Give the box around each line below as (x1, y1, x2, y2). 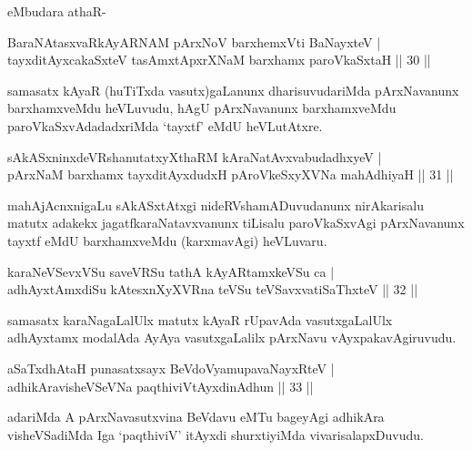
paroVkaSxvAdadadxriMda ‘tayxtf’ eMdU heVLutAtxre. (7, 116, 323, 135)
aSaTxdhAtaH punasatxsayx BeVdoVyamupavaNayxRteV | (7, 358, 335, 377)
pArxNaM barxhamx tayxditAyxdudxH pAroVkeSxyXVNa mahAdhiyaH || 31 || (7, 165, 454, 184)
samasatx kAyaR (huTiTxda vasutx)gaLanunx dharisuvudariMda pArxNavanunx (7, 80, 459, 99)
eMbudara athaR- (7, 2, 106, 20)
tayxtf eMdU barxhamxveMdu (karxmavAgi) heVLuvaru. (7, 230, 327, 250)
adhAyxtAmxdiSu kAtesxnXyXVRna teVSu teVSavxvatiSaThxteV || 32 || (7, 280, 418, 299)
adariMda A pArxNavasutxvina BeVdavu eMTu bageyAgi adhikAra (7, 407, 385, 426)
